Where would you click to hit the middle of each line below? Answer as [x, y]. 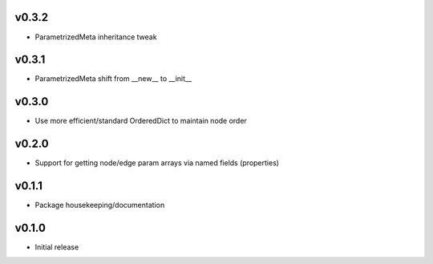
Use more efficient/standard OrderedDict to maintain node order [141, 121]
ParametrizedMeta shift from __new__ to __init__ [113, 79]
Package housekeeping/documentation [100, 205]
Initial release [57, 247]
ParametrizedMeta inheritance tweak [96, 37]
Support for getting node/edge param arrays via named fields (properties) [157, 163]
